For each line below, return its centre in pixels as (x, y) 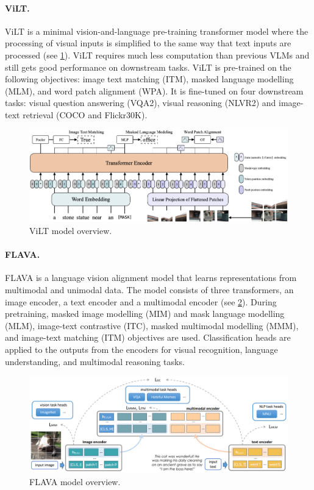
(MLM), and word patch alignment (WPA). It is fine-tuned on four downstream (154, 91)
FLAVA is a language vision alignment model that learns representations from (151, 278)
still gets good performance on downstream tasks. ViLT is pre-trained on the (148, 67)
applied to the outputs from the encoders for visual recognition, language (141, 349)
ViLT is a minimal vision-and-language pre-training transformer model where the (157, 31)
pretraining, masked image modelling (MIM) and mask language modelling (145, 314)
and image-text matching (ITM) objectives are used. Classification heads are (148, 337)
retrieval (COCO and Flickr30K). (85, 114)
